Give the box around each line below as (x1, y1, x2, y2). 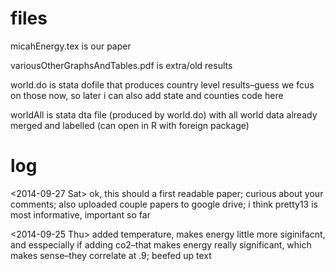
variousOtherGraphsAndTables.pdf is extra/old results (10, 59, 233, 71)
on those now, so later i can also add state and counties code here (10, 89, 284, 101)
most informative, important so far (10, 208, 151, 221)
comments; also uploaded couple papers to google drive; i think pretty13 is (10, 198, 318, 210)
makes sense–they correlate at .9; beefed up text (10, 249, 212, 261)
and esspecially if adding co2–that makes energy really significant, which (10, 238, 312, 251)
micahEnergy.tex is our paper (10, 40, 132, 52)
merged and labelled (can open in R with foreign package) (10, 119, 250, 131)
